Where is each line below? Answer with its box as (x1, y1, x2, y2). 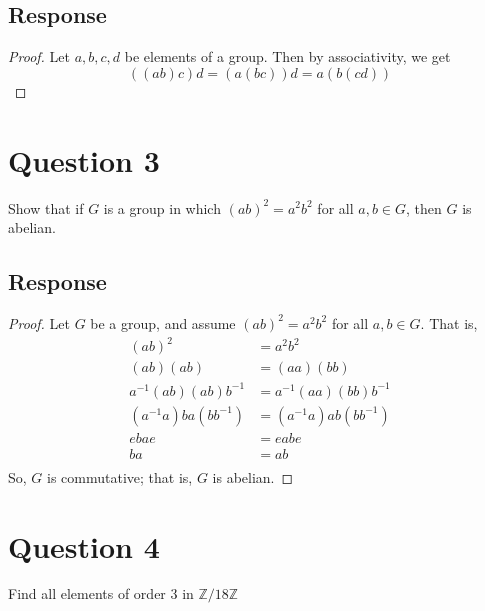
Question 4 (8, 525, 160, 566)
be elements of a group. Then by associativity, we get (124, 46, 451, 67)
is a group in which (103, 197, 221, 218)
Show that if (8, 197, 84, 218)
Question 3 (8, 139, 160, 180)
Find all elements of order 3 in (8, 583, 194, 604)
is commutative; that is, (47, 466, 193, 487)
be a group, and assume (90, 312, 236, 333)
